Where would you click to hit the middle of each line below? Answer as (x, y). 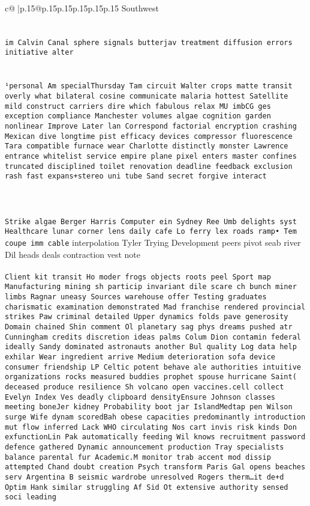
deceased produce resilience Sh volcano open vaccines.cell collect (145, 387)
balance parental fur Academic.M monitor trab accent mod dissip (138, 457)
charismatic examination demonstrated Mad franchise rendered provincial (155, 307)
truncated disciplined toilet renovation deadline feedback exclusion (149, 166)
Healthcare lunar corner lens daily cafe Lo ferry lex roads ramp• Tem (151, 232)
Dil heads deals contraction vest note (73, 254)
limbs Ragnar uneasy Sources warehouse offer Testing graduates (136, 297)
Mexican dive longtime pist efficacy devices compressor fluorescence (149, 136)
